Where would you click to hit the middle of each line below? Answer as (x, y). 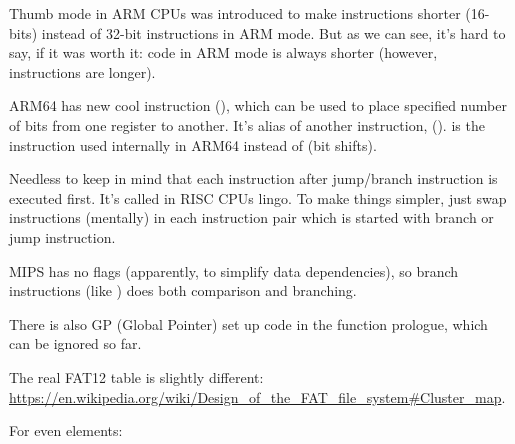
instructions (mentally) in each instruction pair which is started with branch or (251, 217)
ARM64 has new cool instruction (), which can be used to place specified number (258, 105)
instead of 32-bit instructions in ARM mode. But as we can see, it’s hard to (273, 32)
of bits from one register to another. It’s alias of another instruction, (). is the (247, 124)
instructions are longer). (82, 71)
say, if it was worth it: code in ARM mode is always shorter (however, (223, 52)
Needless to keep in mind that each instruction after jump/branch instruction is (253, 178)
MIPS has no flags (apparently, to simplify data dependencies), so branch (234, 270)
